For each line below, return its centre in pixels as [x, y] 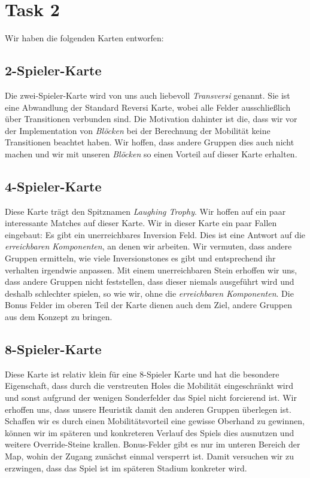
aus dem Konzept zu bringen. [59, 317]
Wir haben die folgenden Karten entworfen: [84, 38]
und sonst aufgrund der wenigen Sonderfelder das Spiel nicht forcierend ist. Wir [151, 398]
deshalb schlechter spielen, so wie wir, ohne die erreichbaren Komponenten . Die [149, 293]
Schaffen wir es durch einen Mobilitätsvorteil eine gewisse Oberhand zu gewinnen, [155, 421]
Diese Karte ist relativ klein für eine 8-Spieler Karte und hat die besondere [142, 374]
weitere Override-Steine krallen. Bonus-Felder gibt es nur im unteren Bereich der [153, 444]
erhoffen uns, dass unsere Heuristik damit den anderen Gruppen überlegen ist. [148, 409]
